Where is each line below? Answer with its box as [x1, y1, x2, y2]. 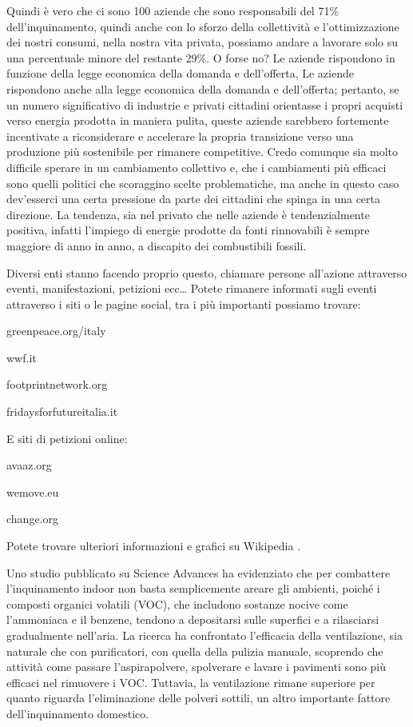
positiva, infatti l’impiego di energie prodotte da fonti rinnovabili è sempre [6, 222, 370, 238]
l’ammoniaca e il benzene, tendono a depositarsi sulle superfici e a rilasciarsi [6, 611, 379, 628]
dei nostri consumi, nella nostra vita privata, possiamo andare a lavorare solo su [6, 34, 398, 50]
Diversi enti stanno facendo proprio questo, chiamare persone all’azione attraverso [6, 264, 407, 281]
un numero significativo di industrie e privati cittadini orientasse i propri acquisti [6, 96, 403, 113]
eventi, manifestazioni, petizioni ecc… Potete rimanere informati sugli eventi [6, 280, 377, 297]
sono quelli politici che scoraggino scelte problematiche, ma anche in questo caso [6, 174, 399, 191]
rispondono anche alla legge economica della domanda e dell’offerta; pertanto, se [6, 80, 399, 97]
